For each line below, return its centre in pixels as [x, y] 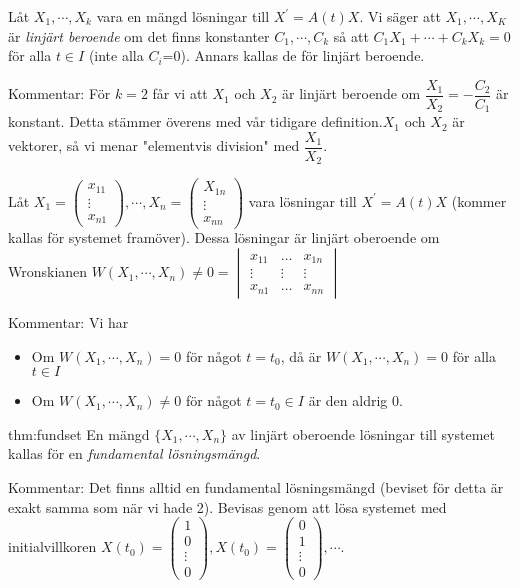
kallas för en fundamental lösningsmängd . [134, 453]
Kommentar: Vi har [68, 322]
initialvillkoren [52, 546]
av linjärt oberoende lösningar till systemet [363, 433]
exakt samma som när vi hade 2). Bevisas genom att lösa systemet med [227, 506]
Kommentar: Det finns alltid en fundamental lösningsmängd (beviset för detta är [256, 487]
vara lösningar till [302, 200]
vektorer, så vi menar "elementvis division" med [154, 145]
